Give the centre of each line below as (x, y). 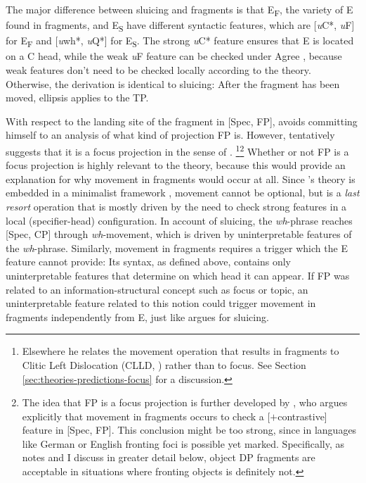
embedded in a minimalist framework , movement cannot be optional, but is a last (183, 193)
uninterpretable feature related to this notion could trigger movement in (161, 303)
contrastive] (302, 416)
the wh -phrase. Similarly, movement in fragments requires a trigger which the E (177, 247)
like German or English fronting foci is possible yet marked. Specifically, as (183, 443)
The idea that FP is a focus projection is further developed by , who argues (185, 402)
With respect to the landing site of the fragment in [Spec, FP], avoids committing (182, 121)
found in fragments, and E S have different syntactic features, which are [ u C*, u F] (180, 26)
